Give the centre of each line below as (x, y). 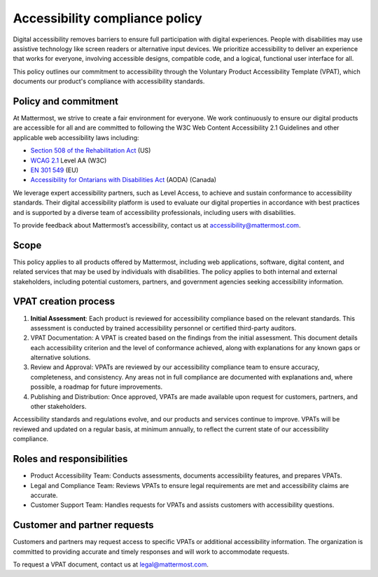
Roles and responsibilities (70, 459)
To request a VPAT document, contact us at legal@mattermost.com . (111, 564)
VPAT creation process (64, 301)
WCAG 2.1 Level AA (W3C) (69, 160)
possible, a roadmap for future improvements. (97, 387)
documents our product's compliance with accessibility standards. (109, 81)
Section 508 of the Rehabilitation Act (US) (91, 151)
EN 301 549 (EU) (55, 170)
